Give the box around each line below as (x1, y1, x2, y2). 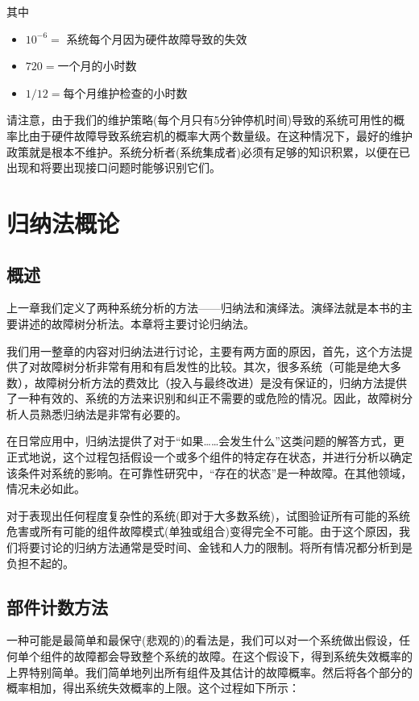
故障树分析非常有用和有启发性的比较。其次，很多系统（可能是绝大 (39, 358, 390, 375)
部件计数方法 (6, 594, 108, 619)
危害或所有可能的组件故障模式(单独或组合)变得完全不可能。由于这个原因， (6, 523, 399, 540)
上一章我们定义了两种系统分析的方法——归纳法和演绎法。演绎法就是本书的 (6, 299, 401, 316)
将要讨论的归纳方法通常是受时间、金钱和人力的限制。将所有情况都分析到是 (17, 539, 413, 556)
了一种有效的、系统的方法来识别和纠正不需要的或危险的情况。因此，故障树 (6, 390, 401, 407)
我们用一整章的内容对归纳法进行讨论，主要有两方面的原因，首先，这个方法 (6, 342, 401, 359)
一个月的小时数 (57, 57, 137, 74)
